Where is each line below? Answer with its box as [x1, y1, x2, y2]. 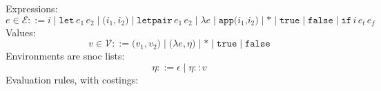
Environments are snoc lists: [6, 49, 125, 63]
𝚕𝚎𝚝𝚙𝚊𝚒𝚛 [137, 15, 173, 25]
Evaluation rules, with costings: [6, 72, 139, 86]
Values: [6, 25, 36, 39]
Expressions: [6, 1, 58, 15]
